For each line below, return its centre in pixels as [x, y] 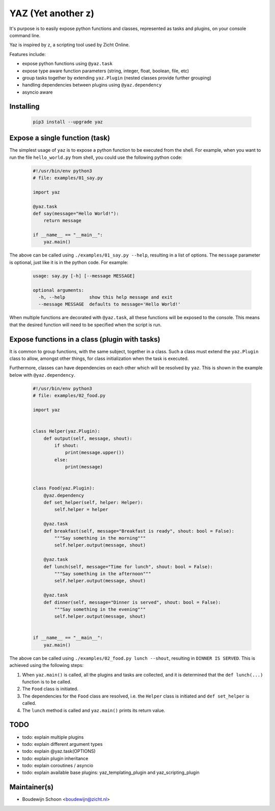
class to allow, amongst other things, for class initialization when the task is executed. [99, 358]
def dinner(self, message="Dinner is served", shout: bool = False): [132, 602]
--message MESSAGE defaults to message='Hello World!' [109, 304]
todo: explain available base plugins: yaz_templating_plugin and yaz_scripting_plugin [111, 773]
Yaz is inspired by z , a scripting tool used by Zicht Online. [70, 45]
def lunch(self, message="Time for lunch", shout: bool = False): [128, 567]
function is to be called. [47, 682]
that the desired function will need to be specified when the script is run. [86, 325]
